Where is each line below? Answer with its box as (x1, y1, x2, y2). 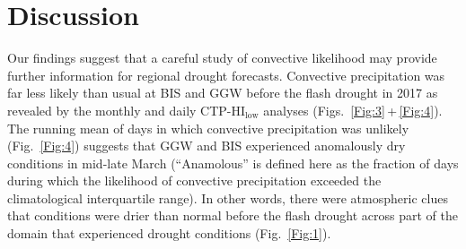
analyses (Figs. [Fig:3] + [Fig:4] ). (263, 100, 443, 119)
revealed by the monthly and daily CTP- (7, 100, 232, 119)
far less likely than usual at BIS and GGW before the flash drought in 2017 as (7, 83, 438, 102)
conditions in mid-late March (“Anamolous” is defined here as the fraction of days (7, 153, 459, 172)
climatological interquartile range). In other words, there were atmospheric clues (7, 188, 448, 207)
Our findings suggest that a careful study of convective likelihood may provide (7, 48, 437, 67)
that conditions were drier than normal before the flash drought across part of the (7, 206, 458, 225)
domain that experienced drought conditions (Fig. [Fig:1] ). (7, 224, 331, 243)
